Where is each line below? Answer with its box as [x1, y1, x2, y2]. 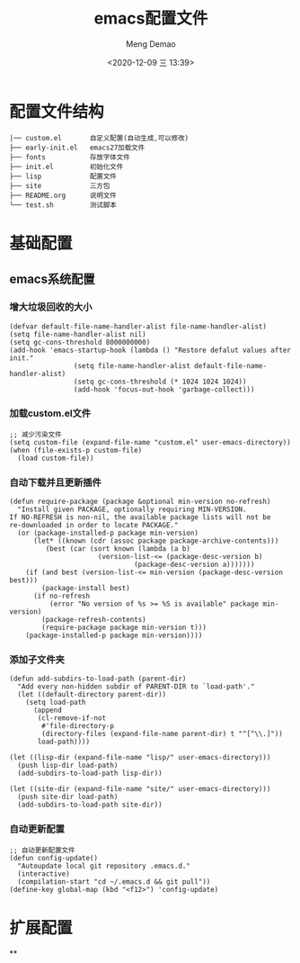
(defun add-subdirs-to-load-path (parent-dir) [9, 674, 187, 684]
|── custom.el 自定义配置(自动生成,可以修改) [9, 133, 190, 142]
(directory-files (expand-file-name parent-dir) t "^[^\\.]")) [41, 730, 283, 739]
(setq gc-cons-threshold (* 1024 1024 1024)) [73, 377, 247, 386]
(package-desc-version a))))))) [133, 560, 255, 570]
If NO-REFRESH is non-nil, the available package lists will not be [9, 513, 271, 522]
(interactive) [17, 869, 70, 878]
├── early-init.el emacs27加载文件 [9, 143, 146, 152]
